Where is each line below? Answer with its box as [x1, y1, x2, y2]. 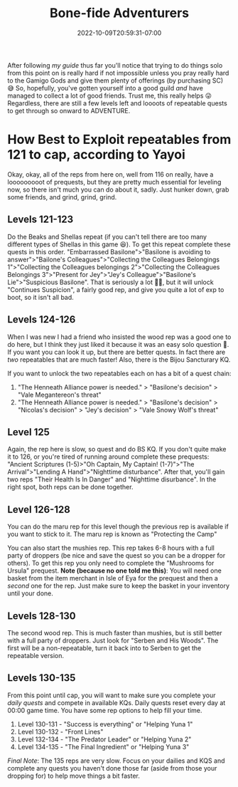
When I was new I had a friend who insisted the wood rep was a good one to [7, 333, 232, 341]
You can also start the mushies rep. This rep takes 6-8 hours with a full [7, 543, 215, 553]
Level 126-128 [7, 504, 71, 516]
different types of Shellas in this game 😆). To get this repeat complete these [7, 240, 231, 249]
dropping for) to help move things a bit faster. [7, 771, 140, 780]
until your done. [7, 589, 53, 598]
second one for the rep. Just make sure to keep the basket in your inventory [7, 582, 229, 590]
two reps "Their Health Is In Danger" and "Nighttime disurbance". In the [7, 475, 217, 484]
